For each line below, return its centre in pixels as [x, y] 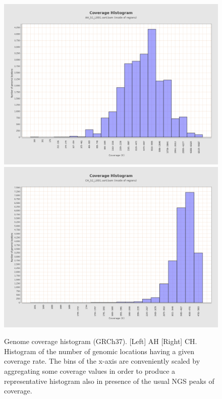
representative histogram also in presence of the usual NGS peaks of [109, 381]
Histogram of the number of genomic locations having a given [99, 351]
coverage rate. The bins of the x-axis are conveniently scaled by [102, 361]
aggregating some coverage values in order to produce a [90, 370]
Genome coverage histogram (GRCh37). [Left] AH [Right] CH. [101, 341]
